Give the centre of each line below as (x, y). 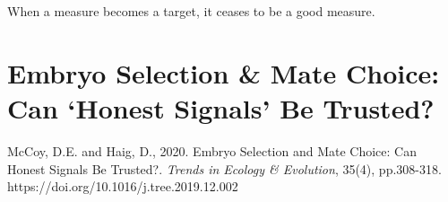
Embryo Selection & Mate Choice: (224, 72)
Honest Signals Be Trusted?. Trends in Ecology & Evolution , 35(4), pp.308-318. (224, 168)
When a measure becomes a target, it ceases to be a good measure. (191, 11)
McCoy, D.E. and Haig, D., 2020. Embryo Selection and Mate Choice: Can (212, 150)
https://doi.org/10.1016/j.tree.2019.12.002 (123, 186)
